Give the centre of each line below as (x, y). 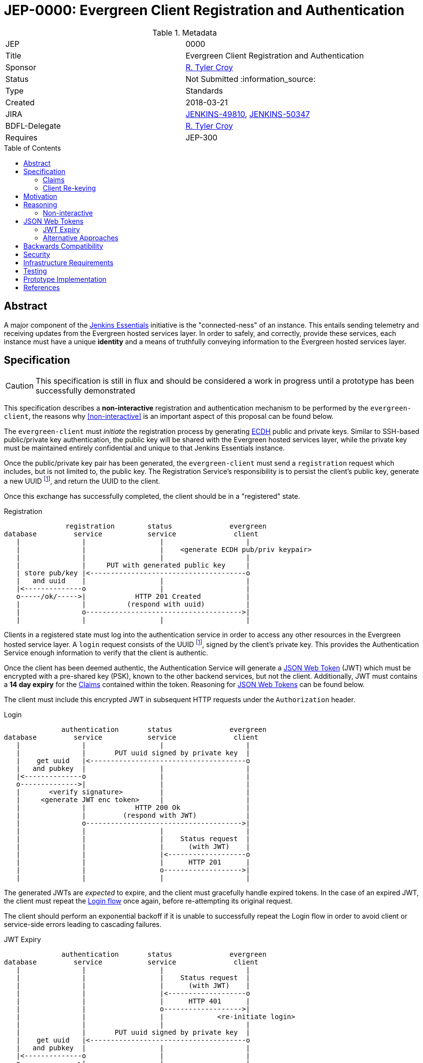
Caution (20, 386)
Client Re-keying (69, 188)
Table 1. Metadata (184, 32)
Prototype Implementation (65, 279)
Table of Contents (33, 148)
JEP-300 (202, 137)
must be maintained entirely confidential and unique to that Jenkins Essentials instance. (144, 448)
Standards (204, 90)
